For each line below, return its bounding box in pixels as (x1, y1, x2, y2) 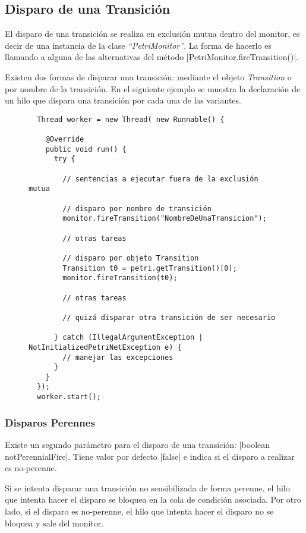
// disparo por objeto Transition (62, 253, 199, 262)
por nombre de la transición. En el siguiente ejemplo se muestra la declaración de (5, 82, 301, 95)
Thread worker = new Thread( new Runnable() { (37, 115, 225, 124)
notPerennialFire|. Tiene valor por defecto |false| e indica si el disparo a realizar (5, 450, 295, 462)
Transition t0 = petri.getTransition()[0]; (62, 264, 237, 272)
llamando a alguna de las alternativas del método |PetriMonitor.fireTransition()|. (5, 51, 299, 63)
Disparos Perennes (5, 415, 95, 429)
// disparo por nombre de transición (62, 204, 212, 213)
